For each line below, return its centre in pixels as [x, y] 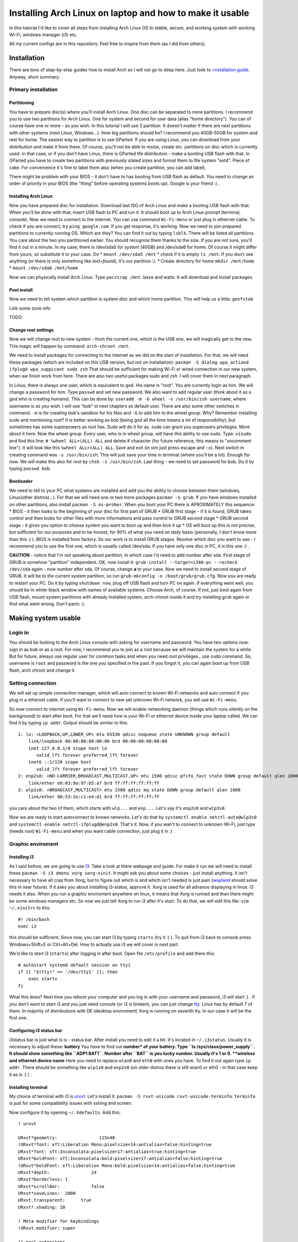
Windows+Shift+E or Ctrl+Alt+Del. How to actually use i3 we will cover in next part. [94, 944]
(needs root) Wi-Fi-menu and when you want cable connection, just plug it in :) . [92, 831]
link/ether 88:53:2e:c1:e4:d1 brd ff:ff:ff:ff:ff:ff [94, 797]
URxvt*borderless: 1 [43, 1179]
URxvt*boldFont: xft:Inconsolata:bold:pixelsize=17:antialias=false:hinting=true [120, 1159]
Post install [21, 290]
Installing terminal [28, 1087]
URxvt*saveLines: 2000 [47, 1193]
